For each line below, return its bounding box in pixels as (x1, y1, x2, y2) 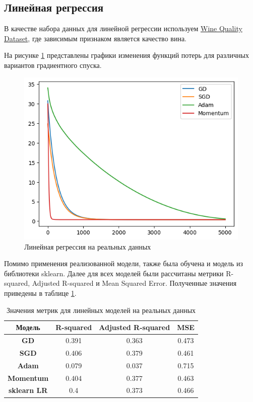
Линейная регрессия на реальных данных (24, 241, 151, 252)
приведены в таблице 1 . (4, 288, 77, 298)
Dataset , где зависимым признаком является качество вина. (4, 33, 186, 43)
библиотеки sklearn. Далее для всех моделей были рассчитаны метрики (4, 268, 224, 278)
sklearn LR (9, 385, 48, 395)
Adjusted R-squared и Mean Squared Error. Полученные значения (32, 278, 237, 288)
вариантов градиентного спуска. (4, 59, 102, 70)
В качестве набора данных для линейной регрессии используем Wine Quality (4, 23, 242, 34)
